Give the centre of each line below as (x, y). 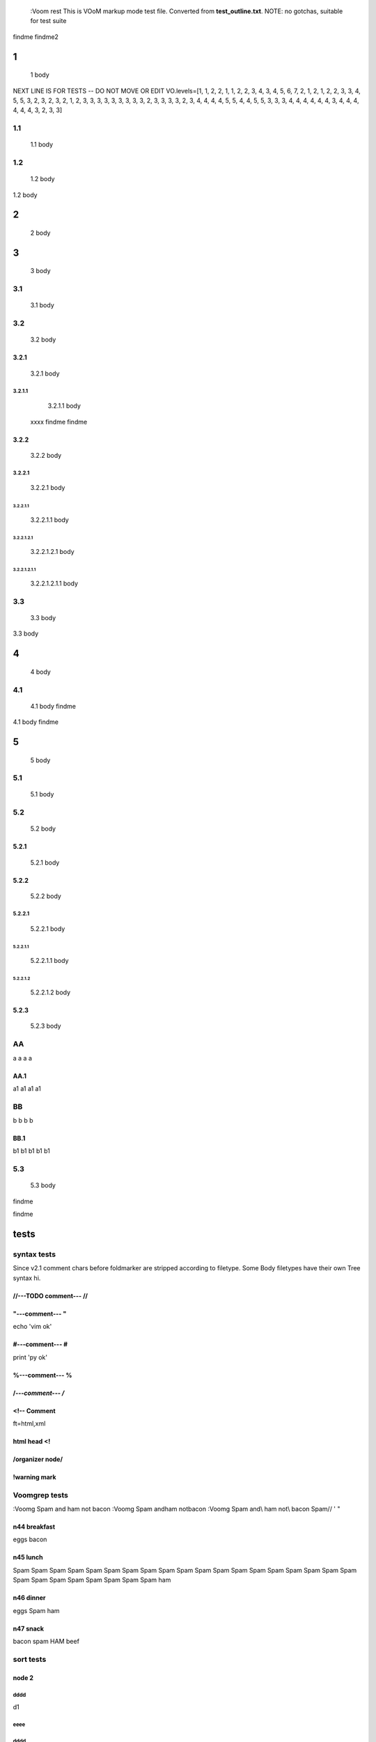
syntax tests (34, 1254)
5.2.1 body (45, 862)
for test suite (48, 21)
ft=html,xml (29, 1423)
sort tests (30, 1659)
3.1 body (42, 305)
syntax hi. (27, 1278)
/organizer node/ (38, 1459)
